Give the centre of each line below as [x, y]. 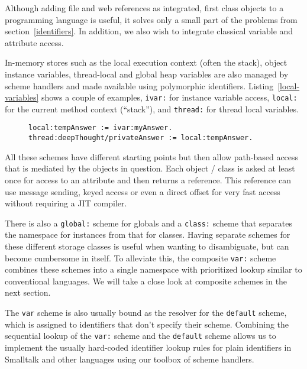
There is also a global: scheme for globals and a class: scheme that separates [149, 223]
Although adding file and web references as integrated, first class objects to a [144, 8]
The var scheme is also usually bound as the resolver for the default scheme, [146, 313]
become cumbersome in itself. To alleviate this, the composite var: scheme [140, 258]
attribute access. [34, 42]
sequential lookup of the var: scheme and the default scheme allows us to [140, 336]
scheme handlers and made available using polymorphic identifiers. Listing [139, 85]
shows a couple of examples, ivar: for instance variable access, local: [169, 97]
